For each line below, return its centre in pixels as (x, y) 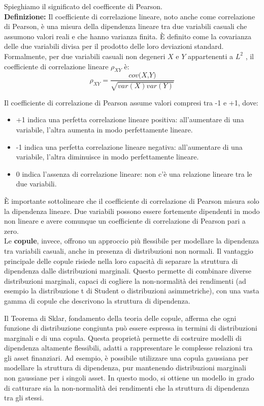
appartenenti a (211, 56)
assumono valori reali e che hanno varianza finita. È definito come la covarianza (128, 36)
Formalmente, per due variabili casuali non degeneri (85, 56)
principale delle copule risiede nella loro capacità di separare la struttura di (121, 261)
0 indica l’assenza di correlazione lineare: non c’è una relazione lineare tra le (134, 173)
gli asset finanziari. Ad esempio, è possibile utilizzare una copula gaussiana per (126, 357)
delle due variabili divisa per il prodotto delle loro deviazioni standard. (114, 46)
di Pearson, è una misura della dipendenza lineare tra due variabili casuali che (126, 26)
